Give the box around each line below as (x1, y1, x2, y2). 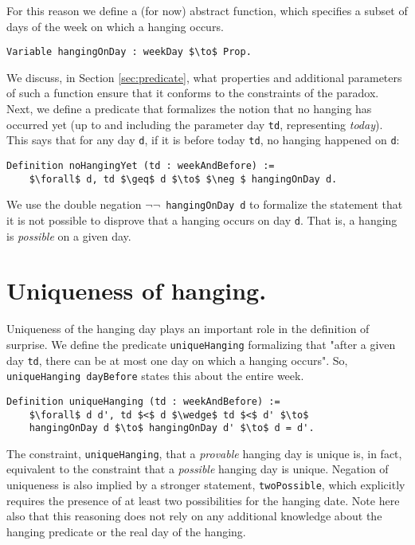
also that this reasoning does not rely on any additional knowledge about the (6, 508, 382, 524)
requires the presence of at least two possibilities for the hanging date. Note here (6, 492, 400, 508)
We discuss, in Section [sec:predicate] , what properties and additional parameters (6, 69, 402, 85)
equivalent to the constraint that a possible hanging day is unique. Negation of (6, 461, 389, 477)
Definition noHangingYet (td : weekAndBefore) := (6, 159, 275, 171)
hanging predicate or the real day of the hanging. (6, 523, 246, 539)
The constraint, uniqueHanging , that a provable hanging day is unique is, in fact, (6, 445, 402, 461)
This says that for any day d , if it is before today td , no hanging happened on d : (6, 131, 400, 148)
